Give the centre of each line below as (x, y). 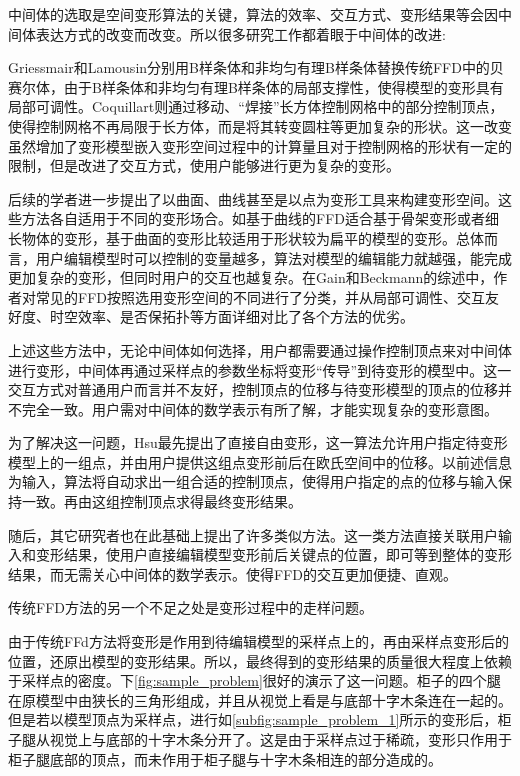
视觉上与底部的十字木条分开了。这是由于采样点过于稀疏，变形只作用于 (280, 739)
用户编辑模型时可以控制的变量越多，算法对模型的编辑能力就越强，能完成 (273, 257)
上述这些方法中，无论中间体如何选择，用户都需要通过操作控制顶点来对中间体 (260, 349)
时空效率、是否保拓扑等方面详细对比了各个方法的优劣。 (231, 316)
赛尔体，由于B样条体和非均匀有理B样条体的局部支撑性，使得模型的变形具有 (256, 86)
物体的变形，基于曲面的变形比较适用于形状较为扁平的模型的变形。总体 (252, 237)
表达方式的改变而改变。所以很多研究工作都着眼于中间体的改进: (240, 33)
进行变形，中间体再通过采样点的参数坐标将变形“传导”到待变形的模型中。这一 (260, 369)
